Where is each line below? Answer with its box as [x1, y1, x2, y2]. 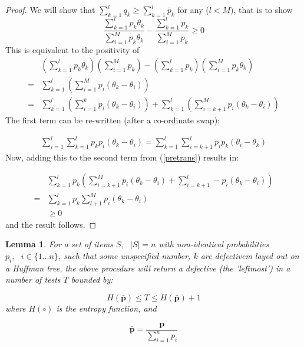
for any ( [177, 4, 209, 15]
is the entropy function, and [56, 302, 157, 315]
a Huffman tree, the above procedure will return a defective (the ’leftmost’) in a [5, 261, 290, 274]
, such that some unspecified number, [58, 250, 191, 262]
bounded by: [71, 273, 113, 286]
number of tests [5, 273, 61, 286]
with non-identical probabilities [158, 238, 269, 250]
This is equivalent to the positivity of [5, 44, 140, 56]
